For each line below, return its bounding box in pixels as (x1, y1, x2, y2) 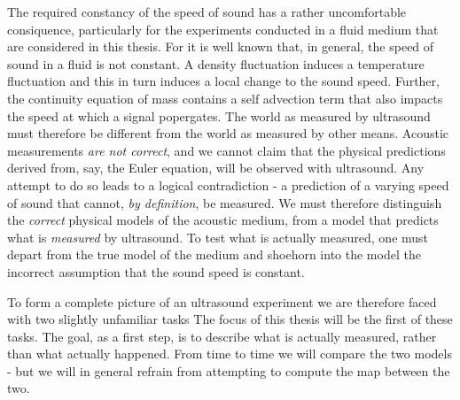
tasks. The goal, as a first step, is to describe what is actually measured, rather (7, 327, 437, 345)
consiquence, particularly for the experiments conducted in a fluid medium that (7, 19, 439, 38)
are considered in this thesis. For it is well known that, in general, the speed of (7, 37, 434, 56)
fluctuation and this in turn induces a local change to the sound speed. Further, (7, 72, 440, 90)
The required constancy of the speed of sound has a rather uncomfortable (7, 3, 407, 20)
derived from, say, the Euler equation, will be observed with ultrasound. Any (7, 158, 425, 177)
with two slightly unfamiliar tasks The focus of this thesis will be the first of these (7, 310, 453, 328)
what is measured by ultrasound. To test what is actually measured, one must (7, 227, 429, 246)
